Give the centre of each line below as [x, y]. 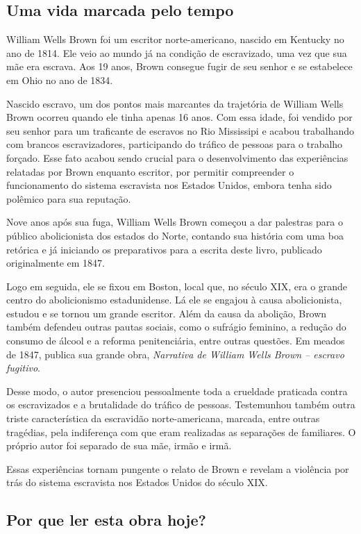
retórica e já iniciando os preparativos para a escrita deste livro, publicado [164, 249]
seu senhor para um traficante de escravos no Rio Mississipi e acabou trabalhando [180, 130]
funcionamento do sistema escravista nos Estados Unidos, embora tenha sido [169, 185]
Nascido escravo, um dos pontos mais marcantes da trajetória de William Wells [175, 103]
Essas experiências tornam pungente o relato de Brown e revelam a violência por [178, 468]
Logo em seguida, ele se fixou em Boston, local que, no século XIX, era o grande [177, 286]
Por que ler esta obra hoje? [106, 520]
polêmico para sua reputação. [69, 198]
